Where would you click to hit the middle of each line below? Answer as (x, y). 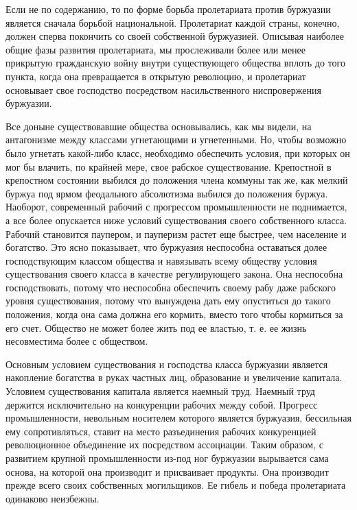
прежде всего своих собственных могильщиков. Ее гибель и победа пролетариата (176, 485)
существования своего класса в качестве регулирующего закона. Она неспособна (174, 274)
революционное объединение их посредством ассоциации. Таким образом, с (164, 445)
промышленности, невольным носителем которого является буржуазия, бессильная (178, 418)
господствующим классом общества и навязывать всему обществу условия (161, 260)
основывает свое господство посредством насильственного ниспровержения (163, 89)
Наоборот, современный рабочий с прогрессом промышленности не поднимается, (176, 207)
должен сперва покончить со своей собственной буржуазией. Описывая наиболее (175, 36)
